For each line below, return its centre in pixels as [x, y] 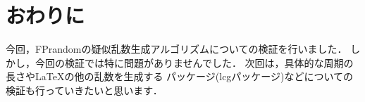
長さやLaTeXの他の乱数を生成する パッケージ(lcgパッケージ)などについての [180, 76]
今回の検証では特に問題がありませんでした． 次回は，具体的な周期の [194, 62]
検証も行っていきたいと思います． [84, 90]
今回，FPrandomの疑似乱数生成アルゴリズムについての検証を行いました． [177, 49]
